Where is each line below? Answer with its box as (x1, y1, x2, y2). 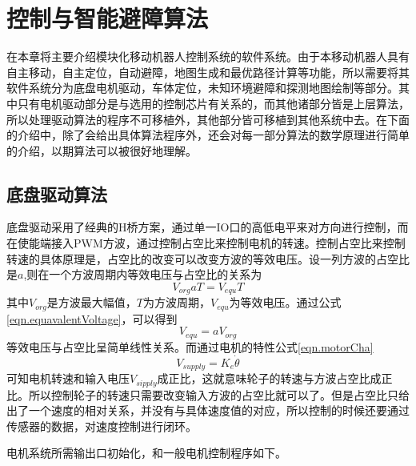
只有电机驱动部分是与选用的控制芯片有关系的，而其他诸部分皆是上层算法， (17, 94, 410, 111)
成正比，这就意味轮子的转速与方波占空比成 (157, 370, 382, 387)
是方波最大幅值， (46, 294, 137, 311)
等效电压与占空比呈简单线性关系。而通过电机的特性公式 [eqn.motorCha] (6, 338, 374, 355)
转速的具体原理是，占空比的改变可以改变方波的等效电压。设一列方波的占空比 (6, 250, 410, 267)
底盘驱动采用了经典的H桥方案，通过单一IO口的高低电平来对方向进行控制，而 (6, 219, 409, 235)
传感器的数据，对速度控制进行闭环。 (6, 417, 197, 434)
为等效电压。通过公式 (229, 294, 342, 311)
